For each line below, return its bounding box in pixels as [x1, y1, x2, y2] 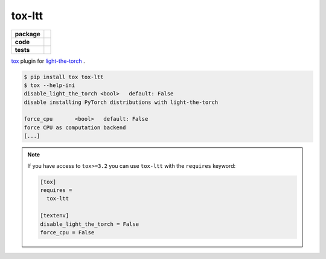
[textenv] [40, 212, 69, 219]
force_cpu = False [40, 229, 95, 235]
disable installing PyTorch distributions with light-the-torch [24, 98, 219, 106]
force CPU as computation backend [24, 124, 126, 131]
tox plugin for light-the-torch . [11, 57, 85, 65]
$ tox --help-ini [24, 82, 75, 89]
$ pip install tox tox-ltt [24, 73, 104, 80]
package [14, 30, 40, 38]
